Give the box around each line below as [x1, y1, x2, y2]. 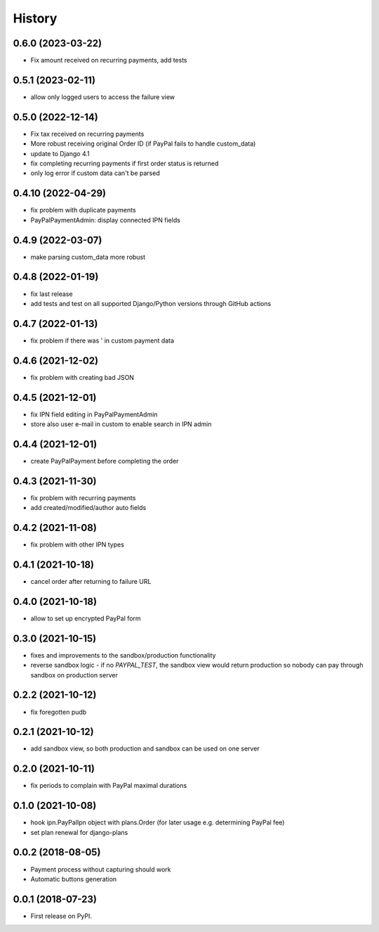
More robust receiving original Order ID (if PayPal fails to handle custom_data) [30, 139, 256, 148]
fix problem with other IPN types [30, 540, 124, 549]
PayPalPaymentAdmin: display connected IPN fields [30, 215, 180, 224]
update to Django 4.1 [30, 149, 91, 158]
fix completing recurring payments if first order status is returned [30, 159, 219, 168]
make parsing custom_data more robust [30, 253, 146, 261]
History [13, 11, 58, 26]
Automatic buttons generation [30, 874, 117, 883]
